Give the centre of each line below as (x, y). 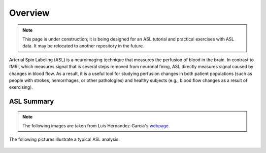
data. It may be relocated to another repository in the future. (83, 46)
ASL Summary (32, 101)
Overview (29, 13)
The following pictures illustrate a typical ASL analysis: (65, 139)
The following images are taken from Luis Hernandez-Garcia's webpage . (96, 126)
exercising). (21, 87)
